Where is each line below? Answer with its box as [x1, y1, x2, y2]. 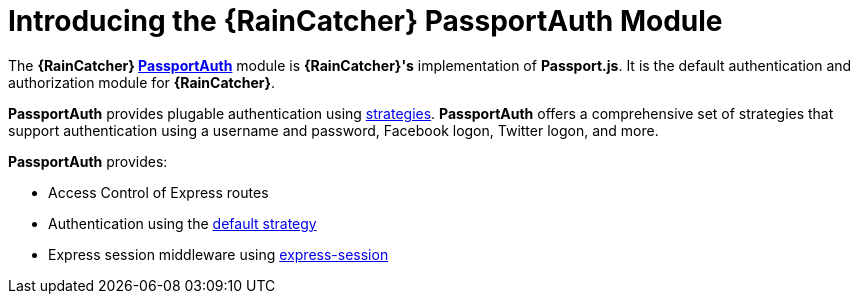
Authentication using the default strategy [48, 214, 317, 232]
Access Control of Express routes [48, 183, 269, 201]
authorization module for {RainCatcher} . [8, 73, 276, 91]
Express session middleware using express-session [48, 245, 389, 263]
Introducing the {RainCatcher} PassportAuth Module [8, 4, 723, 38]
